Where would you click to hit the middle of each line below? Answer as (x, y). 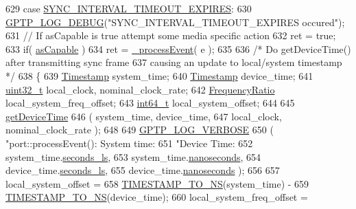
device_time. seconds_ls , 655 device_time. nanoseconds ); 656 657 (143, 170)
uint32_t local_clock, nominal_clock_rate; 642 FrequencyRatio (140, 89)
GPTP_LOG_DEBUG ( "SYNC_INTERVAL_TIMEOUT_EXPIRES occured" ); (175, 22)
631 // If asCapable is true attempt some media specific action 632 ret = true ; (171, 35)
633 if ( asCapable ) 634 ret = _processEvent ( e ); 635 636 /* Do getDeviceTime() (178, 48)
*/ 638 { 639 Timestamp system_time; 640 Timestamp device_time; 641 (159, 75)
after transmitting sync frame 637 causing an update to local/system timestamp (174, 62)
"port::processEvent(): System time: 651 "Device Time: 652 (129, 143)
